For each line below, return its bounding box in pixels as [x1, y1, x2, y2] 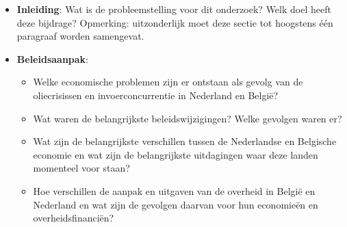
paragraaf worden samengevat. [16, 29, 144, 43]
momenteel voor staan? [33, 161, 130, 175]
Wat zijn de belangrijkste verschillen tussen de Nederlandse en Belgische [33, 134, 337, 148]
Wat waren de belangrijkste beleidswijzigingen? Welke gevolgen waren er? [33, 111, 342, 125]
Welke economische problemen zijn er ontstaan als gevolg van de [33, 75, 303, 89]
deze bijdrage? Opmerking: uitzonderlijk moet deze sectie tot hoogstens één [16, 15, 333, 29]
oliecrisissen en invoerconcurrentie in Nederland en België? [33, 88, 279, 102]
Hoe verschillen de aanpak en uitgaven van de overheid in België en [33, 183, 316, 198]
